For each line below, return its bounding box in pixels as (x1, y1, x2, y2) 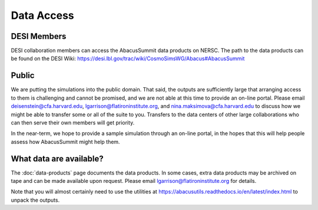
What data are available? (11, 153, 104, 163)
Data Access (11, 9, 75, 22)
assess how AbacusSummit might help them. (11, 138, 120, 145)
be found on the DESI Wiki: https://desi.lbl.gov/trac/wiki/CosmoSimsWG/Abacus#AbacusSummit (11, 55, 245, 62)
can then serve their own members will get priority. (11, 119, 135, 126)
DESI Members (11, 31, 67, 41)
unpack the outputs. (11, 196, 60, 204)
